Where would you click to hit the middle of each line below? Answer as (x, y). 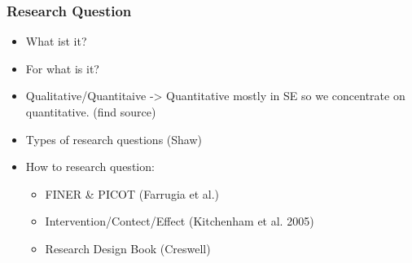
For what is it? (62, 68)
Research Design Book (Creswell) (128, 248)
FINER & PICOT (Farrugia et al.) (132, 193)
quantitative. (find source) (91, 112)
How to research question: (90, 167)
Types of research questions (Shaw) (114, 139)
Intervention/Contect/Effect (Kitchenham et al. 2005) (180, 221)
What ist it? (56, 41)
